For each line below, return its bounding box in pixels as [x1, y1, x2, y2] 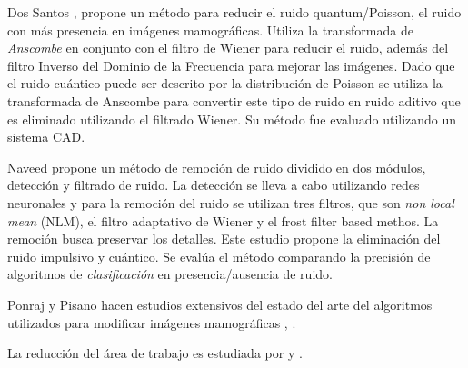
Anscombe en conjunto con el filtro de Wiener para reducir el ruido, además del [7, 38, 449, 57]
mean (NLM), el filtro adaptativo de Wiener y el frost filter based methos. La [7, 211, 439, 230]
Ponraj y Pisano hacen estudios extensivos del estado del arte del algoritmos [7, 294, 433, 313]
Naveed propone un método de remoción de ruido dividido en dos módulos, [7, 157, 426, 176]
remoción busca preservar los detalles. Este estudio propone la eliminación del [7, 229, 441, 248]
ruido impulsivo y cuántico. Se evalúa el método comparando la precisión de [7, 246, 431, 265]
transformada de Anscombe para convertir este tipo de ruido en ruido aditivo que [7, 91, 461, 110]
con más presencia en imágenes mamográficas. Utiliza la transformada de [7, 20, 413, 39]
